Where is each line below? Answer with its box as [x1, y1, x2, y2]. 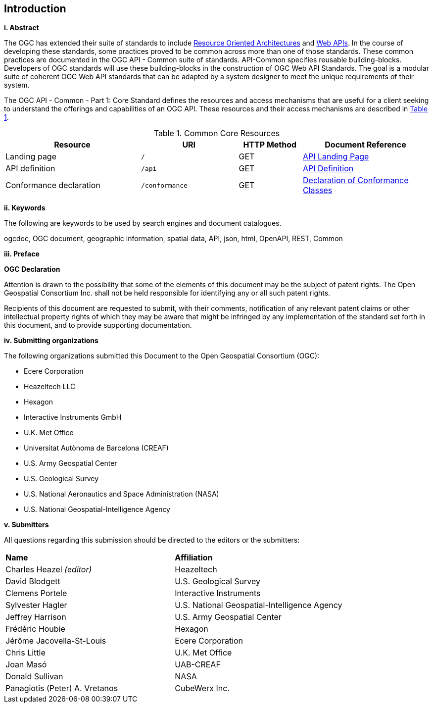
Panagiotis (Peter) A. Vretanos [5, 683, 118, 694]
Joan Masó [5, 659, 47, 670]
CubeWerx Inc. [175, 683, 230, 694]
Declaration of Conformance [303, 175, 409, 186]
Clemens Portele [5, 588, 67, 599]
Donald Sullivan [5, 671, 63, 682]
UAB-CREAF [175, 659, 221, 670]
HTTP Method [243, 140, 297, 150]
